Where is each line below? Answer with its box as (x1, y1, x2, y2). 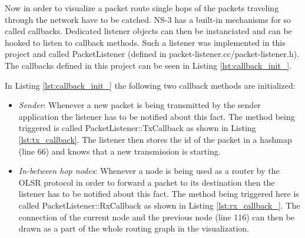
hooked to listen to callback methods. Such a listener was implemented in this (5, 36, 286, 48)
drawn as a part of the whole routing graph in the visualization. (18, 222, 249, 234)
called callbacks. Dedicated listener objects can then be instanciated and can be (5, 25, 292, 37)
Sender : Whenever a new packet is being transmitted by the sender (18, 99, 261, 111)
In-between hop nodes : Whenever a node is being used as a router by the (18, 165, 280, 177)
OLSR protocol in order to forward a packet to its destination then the (18, 176, 275, 188)
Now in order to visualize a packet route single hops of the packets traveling (5, 2, 279, 14)
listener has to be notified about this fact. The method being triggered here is (18, 187, 299, 200)
